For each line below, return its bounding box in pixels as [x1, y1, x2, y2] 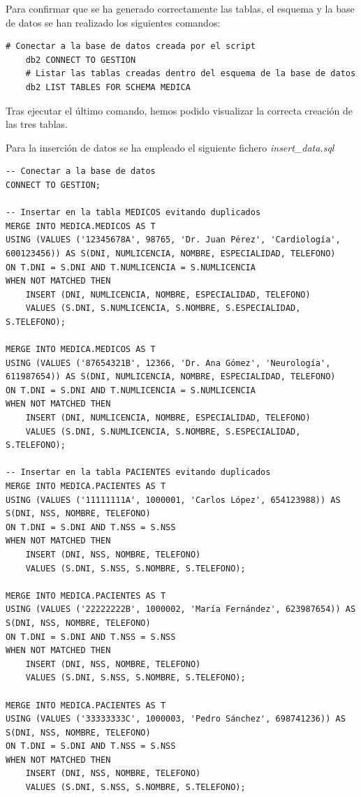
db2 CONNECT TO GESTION [25, 54, 136, 65]
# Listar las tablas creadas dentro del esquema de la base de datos [25, 68, 356, 79]
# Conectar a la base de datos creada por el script [6, 41, 256, 52]
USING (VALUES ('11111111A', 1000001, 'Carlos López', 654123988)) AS [6, 495, 341, 505]
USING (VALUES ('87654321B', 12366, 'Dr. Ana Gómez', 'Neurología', [6, 358, 331, 368]
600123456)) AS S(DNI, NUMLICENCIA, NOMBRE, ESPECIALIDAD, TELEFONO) [6, 248, 336, 258]
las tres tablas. [6, 117, 68, 131]
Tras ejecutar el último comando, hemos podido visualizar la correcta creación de [6, 103, 353, 117]
